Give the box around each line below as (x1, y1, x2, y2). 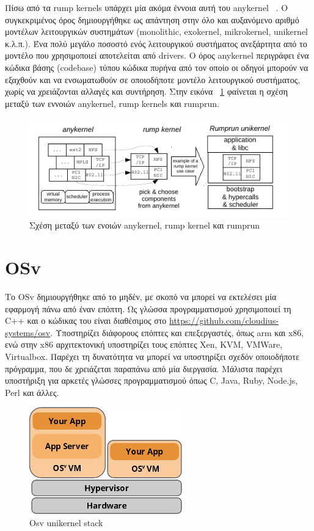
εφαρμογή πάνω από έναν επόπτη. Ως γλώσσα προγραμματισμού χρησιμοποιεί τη (5, 302, 291, 315)
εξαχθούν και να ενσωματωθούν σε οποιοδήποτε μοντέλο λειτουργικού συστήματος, (5, 73, 301, 86)
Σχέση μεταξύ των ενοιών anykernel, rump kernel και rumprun (29, 219, 260, 232)
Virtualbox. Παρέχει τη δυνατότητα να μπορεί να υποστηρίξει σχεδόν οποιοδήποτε (5, 350, 299, 363)
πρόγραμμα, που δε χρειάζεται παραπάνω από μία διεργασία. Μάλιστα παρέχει (5, 362, 282, 375)
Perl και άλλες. (5, 386, 59, 398)
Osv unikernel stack (29, 516, 103, 529)
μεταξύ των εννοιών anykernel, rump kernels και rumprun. (5, 97, 219, 109)
